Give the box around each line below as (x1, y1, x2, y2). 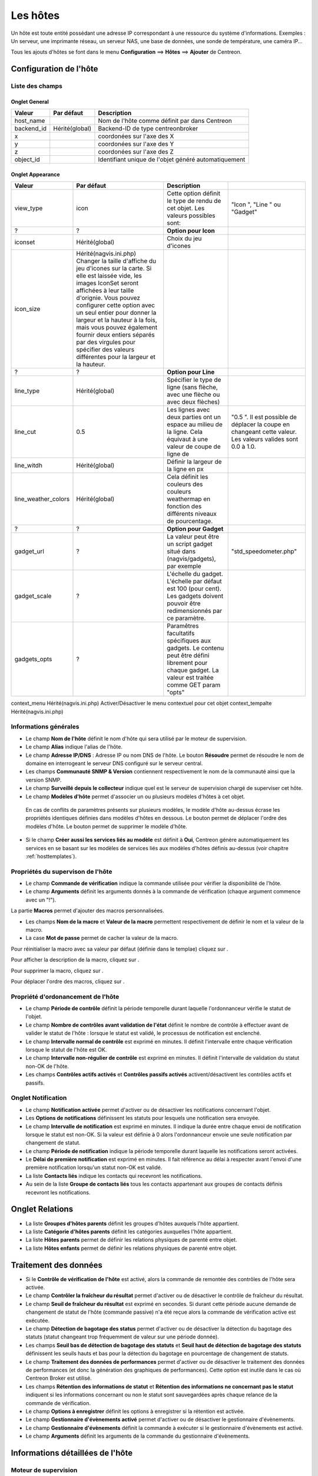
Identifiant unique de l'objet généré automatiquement (98, 155, 246, 164)
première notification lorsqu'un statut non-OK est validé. (25, 1164, 163, 1171)
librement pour (167, 659, 208, 667)
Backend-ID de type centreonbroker (98, 125, 198, 133)
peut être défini (167, 651, 210, 659)
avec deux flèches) (167, 398, 220, 406)
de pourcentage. (167, 517, 213, 525)
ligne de (167, 450, 190, 458)
